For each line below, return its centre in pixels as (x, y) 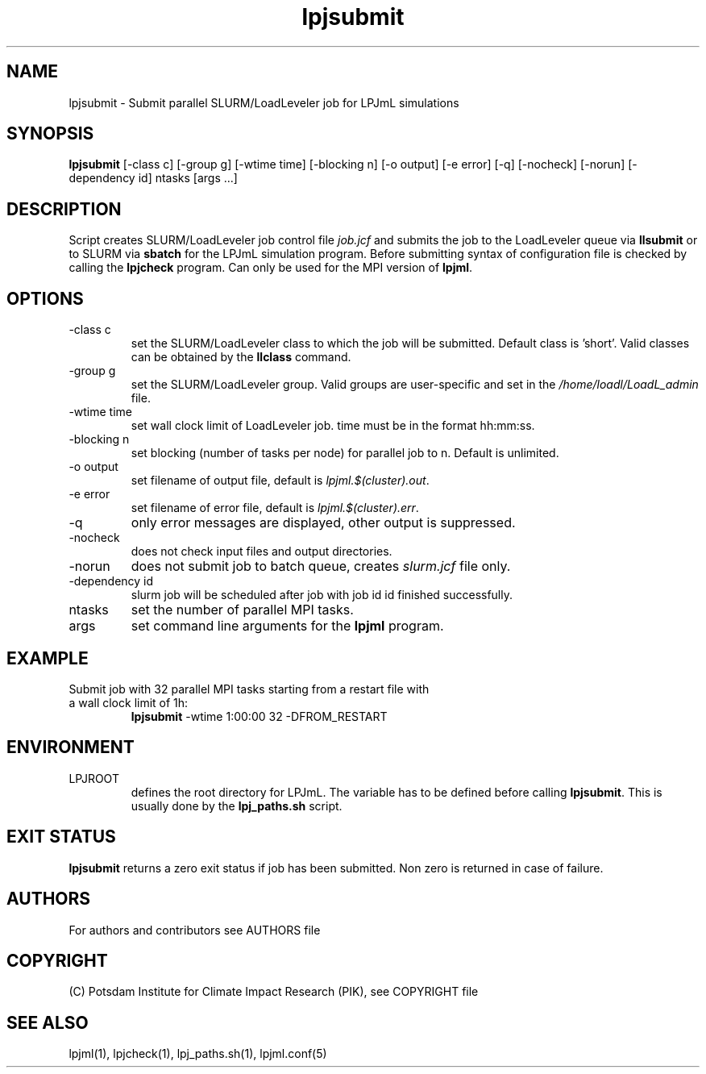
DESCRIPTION (64, 209)
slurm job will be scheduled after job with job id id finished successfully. (322, 595)
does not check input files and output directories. (262, 552)
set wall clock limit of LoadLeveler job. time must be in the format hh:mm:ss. (333, 426)
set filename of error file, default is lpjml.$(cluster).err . (275, 508)
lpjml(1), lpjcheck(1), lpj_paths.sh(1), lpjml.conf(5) (198, 1054)
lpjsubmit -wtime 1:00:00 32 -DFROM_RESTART (259, 716)
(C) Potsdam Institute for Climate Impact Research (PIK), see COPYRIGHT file (274, 992)
